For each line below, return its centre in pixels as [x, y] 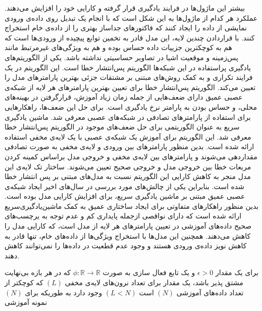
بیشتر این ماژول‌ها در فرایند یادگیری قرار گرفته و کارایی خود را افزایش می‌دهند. [125, 8]
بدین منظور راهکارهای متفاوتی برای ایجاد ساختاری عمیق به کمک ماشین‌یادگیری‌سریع [132, 206]
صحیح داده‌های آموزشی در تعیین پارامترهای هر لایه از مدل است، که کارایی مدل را [128, 226]
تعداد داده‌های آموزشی [210, 292]
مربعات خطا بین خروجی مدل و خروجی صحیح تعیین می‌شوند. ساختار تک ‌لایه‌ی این [128, 166]
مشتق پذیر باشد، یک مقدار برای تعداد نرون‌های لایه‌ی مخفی [154, 282]
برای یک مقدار [237, 272]
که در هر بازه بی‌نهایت [38, 272]
